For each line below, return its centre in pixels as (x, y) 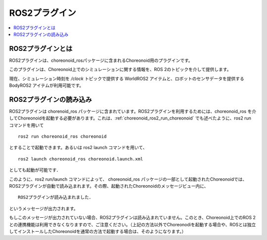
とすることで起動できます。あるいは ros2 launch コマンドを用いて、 (78, 148)
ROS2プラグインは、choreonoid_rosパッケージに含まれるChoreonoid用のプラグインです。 (101, 60)
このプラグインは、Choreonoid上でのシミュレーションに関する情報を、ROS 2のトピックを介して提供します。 (120, 70)
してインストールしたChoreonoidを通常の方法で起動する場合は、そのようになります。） (98, 231)
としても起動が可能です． (35, 170)
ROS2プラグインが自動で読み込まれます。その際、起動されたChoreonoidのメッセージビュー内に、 (109, 186)
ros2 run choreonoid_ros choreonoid (62, 137)
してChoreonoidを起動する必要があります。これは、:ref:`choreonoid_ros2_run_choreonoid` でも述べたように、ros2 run (130, 118)
